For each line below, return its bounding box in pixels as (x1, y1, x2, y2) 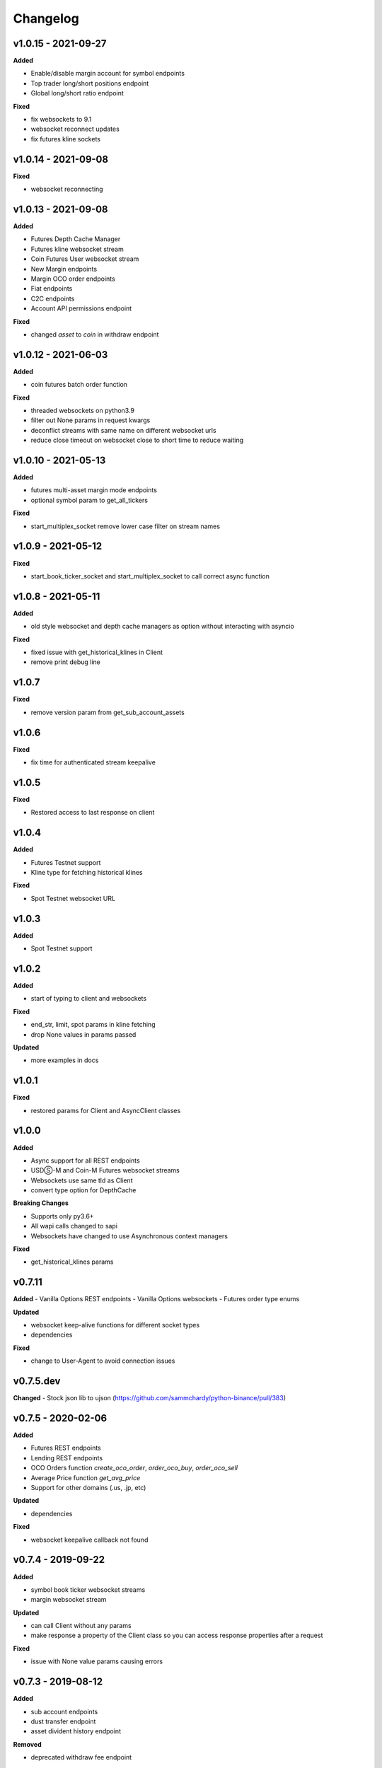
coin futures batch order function (30, 380, 127, 389)
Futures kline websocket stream (30, 245, 124, 253)
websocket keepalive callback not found (30, 1535, 149, 1544)
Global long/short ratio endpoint (30, 89, 124, 98)
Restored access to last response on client (30, 808, 155, 817)
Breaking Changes (13, 1199, 69, 1207)
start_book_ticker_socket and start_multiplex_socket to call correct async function (30, 571, 270, 580)
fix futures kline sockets (30, 134, 100, 143)
